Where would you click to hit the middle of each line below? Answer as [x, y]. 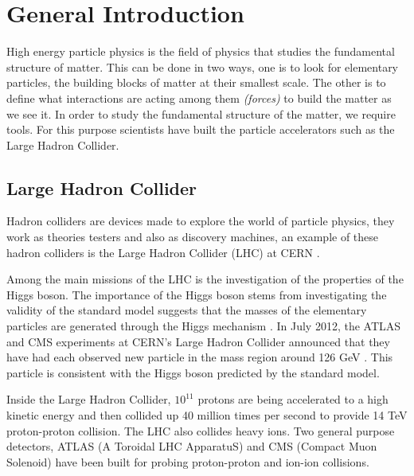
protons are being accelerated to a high [293, 399]
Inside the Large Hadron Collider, [89, 399]
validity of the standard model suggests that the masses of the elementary [187, 310]
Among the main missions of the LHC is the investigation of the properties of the [205, 279]
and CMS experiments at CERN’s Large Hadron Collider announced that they [198, 341]
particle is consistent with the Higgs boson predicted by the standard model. [193, 372]
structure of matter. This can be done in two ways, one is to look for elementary [203, 66]
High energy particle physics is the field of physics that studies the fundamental [201, 51]
